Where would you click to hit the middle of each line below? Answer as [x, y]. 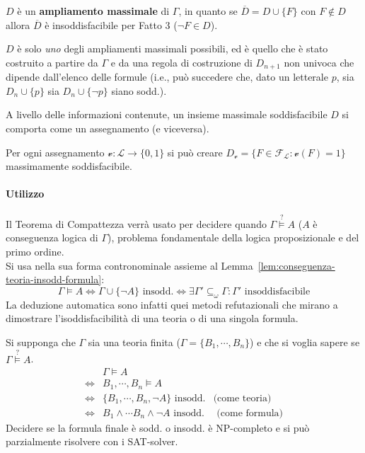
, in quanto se [208, 11]
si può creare [195, 152]
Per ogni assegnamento [55, 152]
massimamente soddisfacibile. [69, 166]
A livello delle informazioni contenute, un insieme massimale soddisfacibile [167, 114]
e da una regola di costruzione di [181, 62]
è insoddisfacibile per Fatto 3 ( [111, 24]
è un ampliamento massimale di [93, 11]
